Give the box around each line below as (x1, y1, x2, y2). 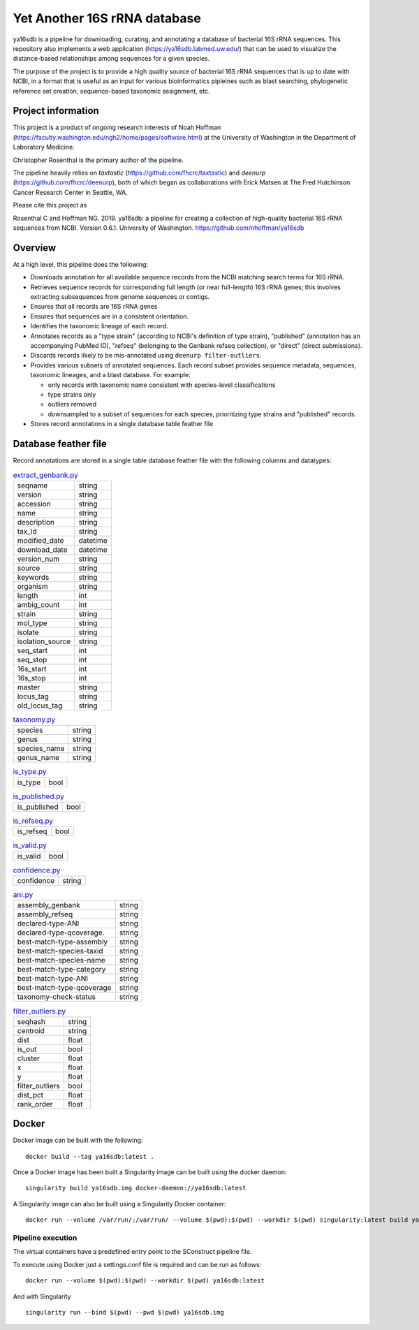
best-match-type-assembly (17, 937, 108, 947)
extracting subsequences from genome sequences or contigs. (30, 293, 209, 300)
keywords (17, 572, 50, 582)
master (17, 682, 41, 692)
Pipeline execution (13, 1233, 78, 1243)
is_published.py (13, 791, 65, 801)
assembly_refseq (17, 909, 73, 919)
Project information (13, 105, 99, 117)
